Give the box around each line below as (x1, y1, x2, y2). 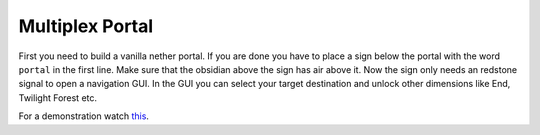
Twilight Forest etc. (18, 91, 98, 104)
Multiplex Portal (18, 15, 154, 37)
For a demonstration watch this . (18, 110, 150, 122)
